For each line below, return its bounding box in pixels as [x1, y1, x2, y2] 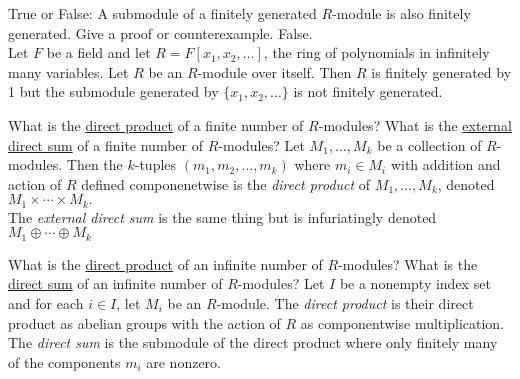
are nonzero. [146, 351, 222, 372]
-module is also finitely [332, 3, 471, 23]
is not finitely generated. [293, 81, 443, 102]
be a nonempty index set [339, 273, 491, 294]
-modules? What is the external [318, 114, 512, 135]
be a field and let [46, 42, 151, 63]
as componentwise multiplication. [300, 312, 505, 333]
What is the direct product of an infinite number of [8, 253, 323, 274]
